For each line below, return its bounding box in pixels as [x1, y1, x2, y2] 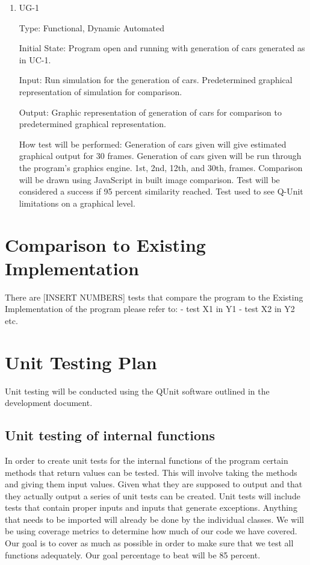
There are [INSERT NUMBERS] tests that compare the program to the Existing [5, 290, 303, 303]
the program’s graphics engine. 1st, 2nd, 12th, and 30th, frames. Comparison [19, 161, 303, 173]
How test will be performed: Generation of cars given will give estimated [19, 137, 287, 150]
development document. [5, 396, 93, 409]
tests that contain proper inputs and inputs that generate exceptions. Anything [5, 501, 297, 514]
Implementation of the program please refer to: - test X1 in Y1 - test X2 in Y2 [5, 302, 295, 315]
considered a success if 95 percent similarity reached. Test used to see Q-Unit [19, 185, 303, 198]
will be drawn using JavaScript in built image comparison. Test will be [19, 173, 280, 186]
